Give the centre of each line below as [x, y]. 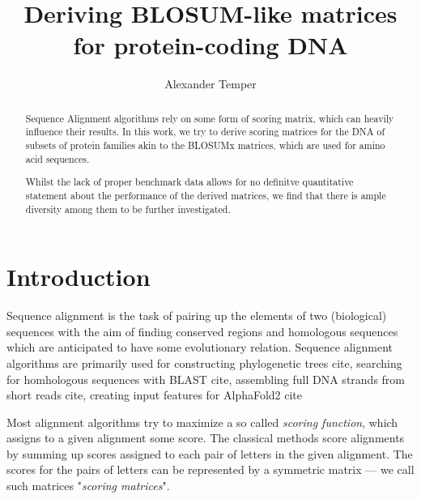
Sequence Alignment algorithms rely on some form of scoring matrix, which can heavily [210, 118]
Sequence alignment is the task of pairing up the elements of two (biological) [197, 316]
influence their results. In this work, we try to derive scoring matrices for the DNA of [205, 132]
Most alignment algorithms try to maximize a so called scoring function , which [202, 422]
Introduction [79, 277]
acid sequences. [57, 158]
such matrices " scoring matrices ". [88, 486]
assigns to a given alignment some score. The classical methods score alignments [206, 438]
